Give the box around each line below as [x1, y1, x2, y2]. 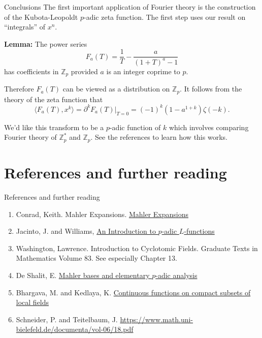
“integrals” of [4, 21, 46, 32]
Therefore [4, 83, 34, 94]
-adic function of [109, 121, 161, 132]
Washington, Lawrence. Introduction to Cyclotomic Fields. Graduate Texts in [16, 242, 258, 253]
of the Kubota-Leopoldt [4, 11, 78, 22]
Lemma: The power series [4, 38, 87, 49]
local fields [16, 297, 49, 308]
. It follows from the [180, 83, 242, 94]
